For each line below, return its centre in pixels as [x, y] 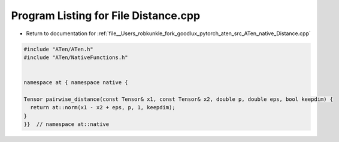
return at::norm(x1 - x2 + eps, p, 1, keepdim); [103, 108]
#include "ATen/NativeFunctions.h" [76, 57]
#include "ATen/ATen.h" [59, 49]
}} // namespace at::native [66, 124]
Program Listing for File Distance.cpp [106, 16]
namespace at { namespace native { [76, 83]
